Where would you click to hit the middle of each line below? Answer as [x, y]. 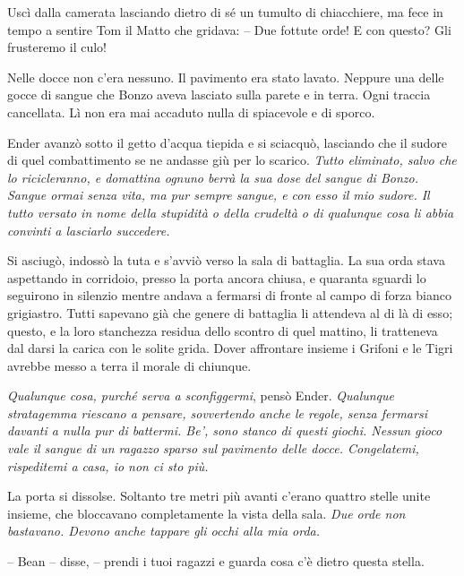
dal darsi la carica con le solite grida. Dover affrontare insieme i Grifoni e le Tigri [230, 348]
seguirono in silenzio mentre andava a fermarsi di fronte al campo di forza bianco [229, 295]
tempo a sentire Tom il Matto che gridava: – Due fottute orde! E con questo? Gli [229, 29]
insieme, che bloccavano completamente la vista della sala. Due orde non [206, 513]
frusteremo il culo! [57, 47]
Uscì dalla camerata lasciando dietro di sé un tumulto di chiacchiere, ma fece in [225, 12]
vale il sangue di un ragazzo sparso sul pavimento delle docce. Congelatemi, [213, 448]
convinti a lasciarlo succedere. [89, 230]
